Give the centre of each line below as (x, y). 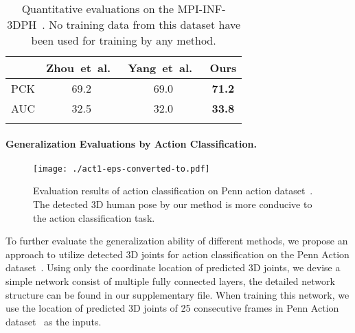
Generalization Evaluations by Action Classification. (131, 143)
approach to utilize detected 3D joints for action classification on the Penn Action (177, 254)
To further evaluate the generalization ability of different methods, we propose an (177, 241)
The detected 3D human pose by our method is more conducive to (173, 204)
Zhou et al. (79, 68)
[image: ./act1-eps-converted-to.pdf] (122, 169)
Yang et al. (160, 68)
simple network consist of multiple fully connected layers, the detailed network (170, 281)
